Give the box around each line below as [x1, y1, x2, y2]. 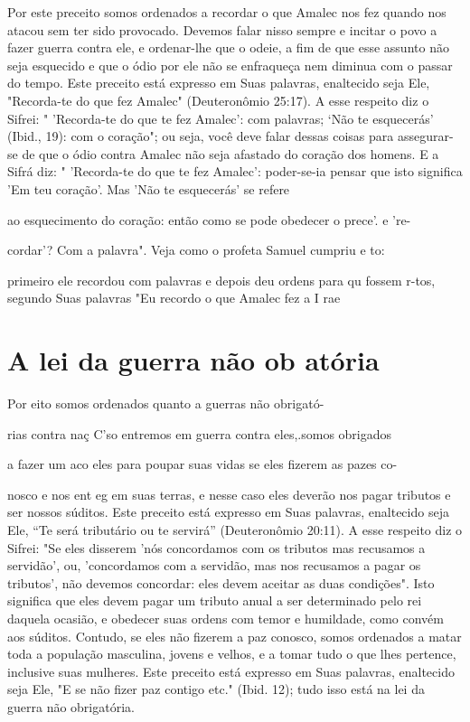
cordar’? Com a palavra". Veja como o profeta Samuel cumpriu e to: [7, 240, 385, 259]
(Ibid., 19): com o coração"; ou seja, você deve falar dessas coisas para [7, 127, 394, 145]
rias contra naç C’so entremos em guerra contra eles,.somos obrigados [7, 424, 392, 443]
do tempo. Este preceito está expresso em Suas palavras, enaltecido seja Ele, [7, 73, 430, 92]
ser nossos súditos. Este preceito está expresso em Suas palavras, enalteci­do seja [7, 502, 449, 521]
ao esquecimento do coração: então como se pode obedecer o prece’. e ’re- [7, 210, 411, 229]
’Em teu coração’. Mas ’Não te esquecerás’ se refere [7, 179, 290, 198]
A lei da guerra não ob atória [7, 342, 380, 379]
